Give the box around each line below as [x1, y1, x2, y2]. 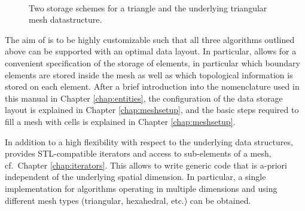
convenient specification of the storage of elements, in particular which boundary [5, 56, 300, 69]
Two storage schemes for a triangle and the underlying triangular [29, 1, 267, 14]
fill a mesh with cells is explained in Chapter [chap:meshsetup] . [5, 115, 236, 127]
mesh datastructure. [29, 13, 102, 26]
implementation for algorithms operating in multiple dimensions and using [5, 182, 277, 194]
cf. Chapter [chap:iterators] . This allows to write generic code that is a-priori [5, 158, 287, 171]
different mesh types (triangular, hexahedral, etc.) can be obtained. [5, 194, 251, 206]
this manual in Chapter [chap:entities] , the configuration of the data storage [5, 91, 283, 104]
